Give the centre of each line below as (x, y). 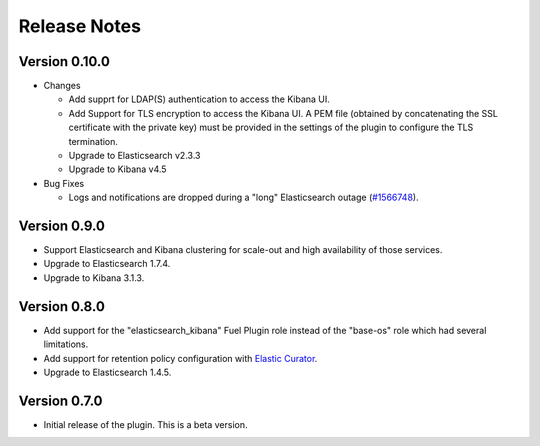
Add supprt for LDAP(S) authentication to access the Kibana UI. (199, 99)
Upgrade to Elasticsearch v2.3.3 (134, 156)
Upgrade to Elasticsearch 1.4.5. (107, 372)
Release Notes (80, 26)
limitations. (66, 344)
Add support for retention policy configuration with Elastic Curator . (180, 358)
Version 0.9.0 (61, 226)
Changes (62, 86)
